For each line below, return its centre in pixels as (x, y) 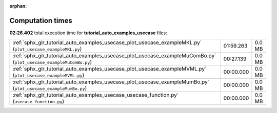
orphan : (18, 6)
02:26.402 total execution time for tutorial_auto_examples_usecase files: (88, 33)
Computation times (41, 20)
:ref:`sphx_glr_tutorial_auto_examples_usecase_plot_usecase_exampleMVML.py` (110, 69)
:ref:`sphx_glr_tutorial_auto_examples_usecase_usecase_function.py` (96, 95)
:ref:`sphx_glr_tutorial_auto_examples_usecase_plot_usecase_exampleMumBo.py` (111, 82)
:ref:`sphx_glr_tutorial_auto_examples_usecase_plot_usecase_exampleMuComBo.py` (114, 56)
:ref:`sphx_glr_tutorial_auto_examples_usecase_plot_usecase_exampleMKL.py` (107, 42)
